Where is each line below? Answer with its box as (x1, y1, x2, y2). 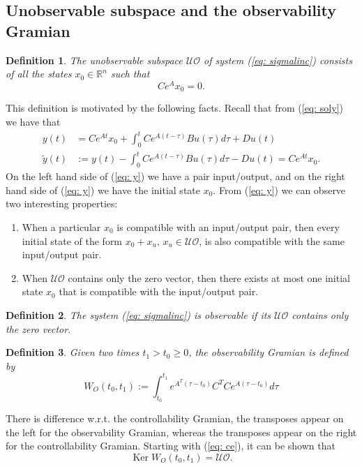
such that (110, 66, 150, 81)
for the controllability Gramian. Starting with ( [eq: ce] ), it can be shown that (6, 438, 335, 453)
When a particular (22, 219, 101, 234)
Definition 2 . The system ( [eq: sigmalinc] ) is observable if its (6, 307, 271, 322)
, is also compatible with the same (199, 233, 345, 248)
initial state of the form (22, 233, 123, 248)
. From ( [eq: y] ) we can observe (213, 182, 346, 197)
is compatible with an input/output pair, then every (116, 219, 340, 234)
